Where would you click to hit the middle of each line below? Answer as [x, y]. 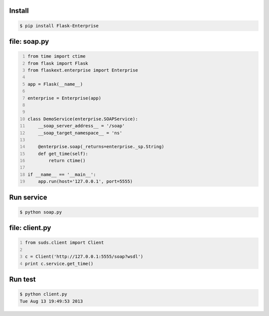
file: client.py [30, 228]
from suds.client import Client [65, 243]
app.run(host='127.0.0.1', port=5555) [85, 182]
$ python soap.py [41, 212]
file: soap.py [29, 41]
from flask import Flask [58, 63]
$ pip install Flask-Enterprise [59, 26]
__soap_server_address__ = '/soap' [81, 126]
